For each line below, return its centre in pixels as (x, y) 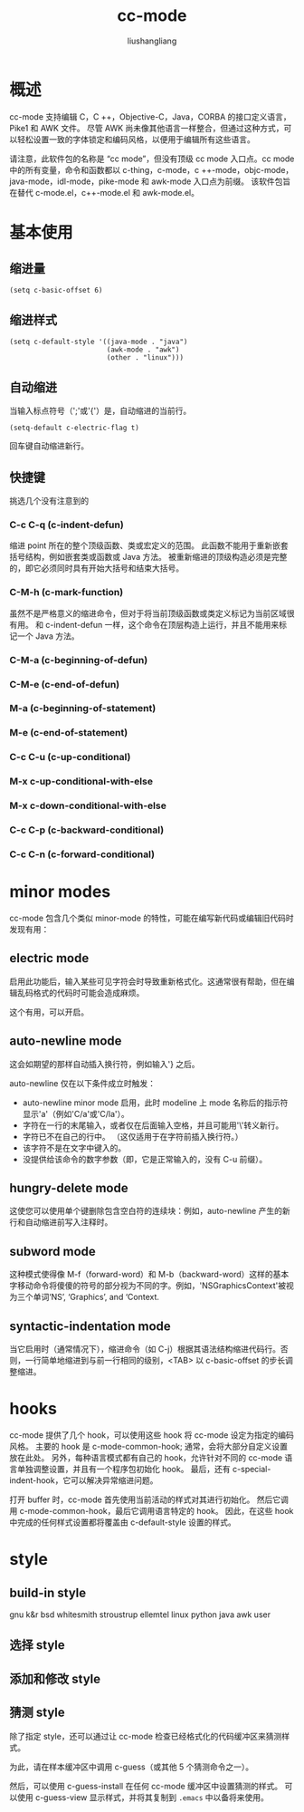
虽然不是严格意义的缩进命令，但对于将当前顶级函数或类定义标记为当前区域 (148, 613)
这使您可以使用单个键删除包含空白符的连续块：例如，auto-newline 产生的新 (150, 1211)
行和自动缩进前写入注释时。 (61, 1222)
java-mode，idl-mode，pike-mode (75, 181)
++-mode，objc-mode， (247, 169)
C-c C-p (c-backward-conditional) (87, 830)
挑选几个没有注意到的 (49, 501)
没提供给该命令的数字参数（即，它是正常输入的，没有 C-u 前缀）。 (145, 1159)
